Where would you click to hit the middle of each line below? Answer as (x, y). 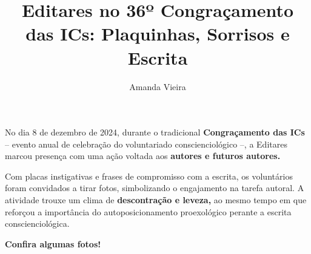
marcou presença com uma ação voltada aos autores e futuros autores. (143, 156)
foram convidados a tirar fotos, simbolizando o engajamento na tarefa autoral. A (155, 188)
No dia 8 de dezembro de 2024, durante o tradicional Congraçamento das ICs (155, 132)
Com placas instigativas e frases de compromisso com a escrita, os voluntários (149, 176)
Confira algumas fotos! (53, 243)
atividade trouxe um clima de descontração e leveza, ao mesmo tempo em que (156, 200)
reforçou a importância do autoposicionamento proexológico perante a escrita (148, 211)
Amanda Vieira (158, 86)
